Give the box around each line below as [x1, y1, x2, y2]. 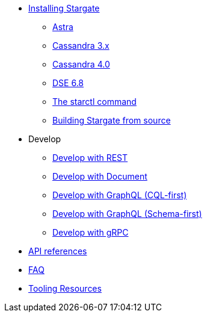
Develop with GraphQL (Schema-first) [52, 209, 202, 219]
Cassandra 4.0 [52, 59, 110, 69]
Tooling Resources [28, 283, 102, 293]
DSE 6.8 [52, 78, 84, 88]
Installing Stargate [28, 3, 100, 13]
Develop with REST [52, 152, 128, 163]
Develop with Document [52, 171, 147, 181]
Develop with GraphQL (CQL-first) [52, 190, 187, 200]
